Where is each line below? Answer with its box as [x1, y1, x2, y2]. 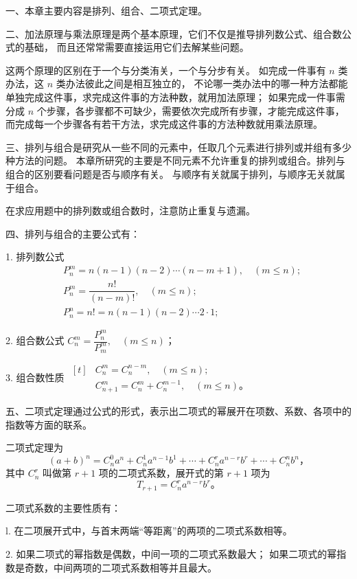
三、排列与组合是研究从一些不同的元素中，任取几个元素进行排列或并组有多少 [5, 139, 352, 154]
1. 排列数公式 [5, 249, 65, 264]
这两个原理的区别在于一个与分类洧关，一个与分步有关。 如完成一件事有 [5, 63, 326, 77]
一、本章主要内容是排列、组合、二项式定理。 [5, 3, 207, 17]
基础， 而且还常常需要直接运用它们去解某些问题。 [24, 40, 249, 54]
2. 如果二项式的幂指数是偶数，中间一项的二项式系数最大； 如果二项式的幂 [5, 546, 337, 560]
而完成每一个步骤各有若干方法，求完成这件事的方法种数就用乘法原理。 [5, 117, 323, 131]
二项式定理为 [5, 440, 63, 455]
